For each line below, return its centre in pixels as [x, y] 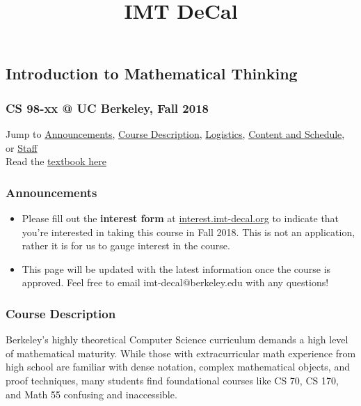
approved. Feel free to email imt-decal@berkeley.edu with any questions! [175, 282]
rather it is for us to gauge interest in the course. [126, 245]
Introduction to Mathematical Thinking [152, 73]
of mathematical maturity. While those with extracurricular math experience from [181, 353]
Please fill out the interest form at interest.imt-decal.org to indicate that [180, 218]
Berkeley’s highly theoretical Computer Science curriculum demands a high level [177, 339]
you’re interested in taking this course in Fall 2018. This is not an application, [188, 232]
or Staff [22, 147]
